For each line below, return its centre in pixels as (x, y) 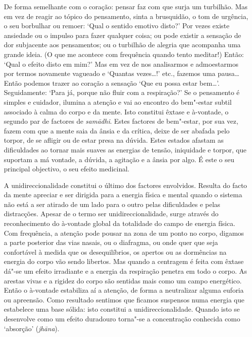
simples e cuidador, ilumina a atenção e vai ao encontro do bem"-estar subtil (118, 102)
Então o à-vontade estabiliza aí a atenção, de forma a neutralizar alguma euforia (124, 290)
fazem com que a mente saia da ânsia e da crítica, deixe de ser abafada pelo (117, 130)
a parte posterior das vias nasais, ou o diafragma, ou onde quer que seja (111, 242)
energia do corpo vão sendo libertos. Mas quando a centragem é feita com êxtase (124, 261)
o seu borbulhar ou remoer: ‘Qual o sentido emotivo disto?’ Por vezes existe (117, 26)
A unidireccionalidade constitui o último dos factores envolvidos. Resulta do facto (126, 185)
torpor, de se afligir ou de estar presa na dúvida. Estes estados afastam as (114, 140)
